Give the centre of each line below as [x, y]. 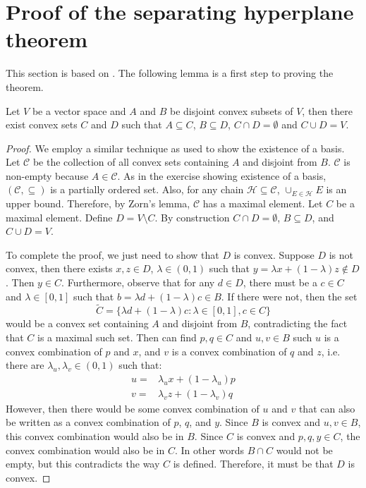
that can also [327, 408]
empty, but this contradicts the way [83, 464]
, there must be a [280, 282]
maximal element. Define [59, 217]
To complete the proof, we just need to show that [112, 254]
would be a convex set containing [77, 323]
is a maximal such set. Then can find [117, 337]
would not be [304, 450]
